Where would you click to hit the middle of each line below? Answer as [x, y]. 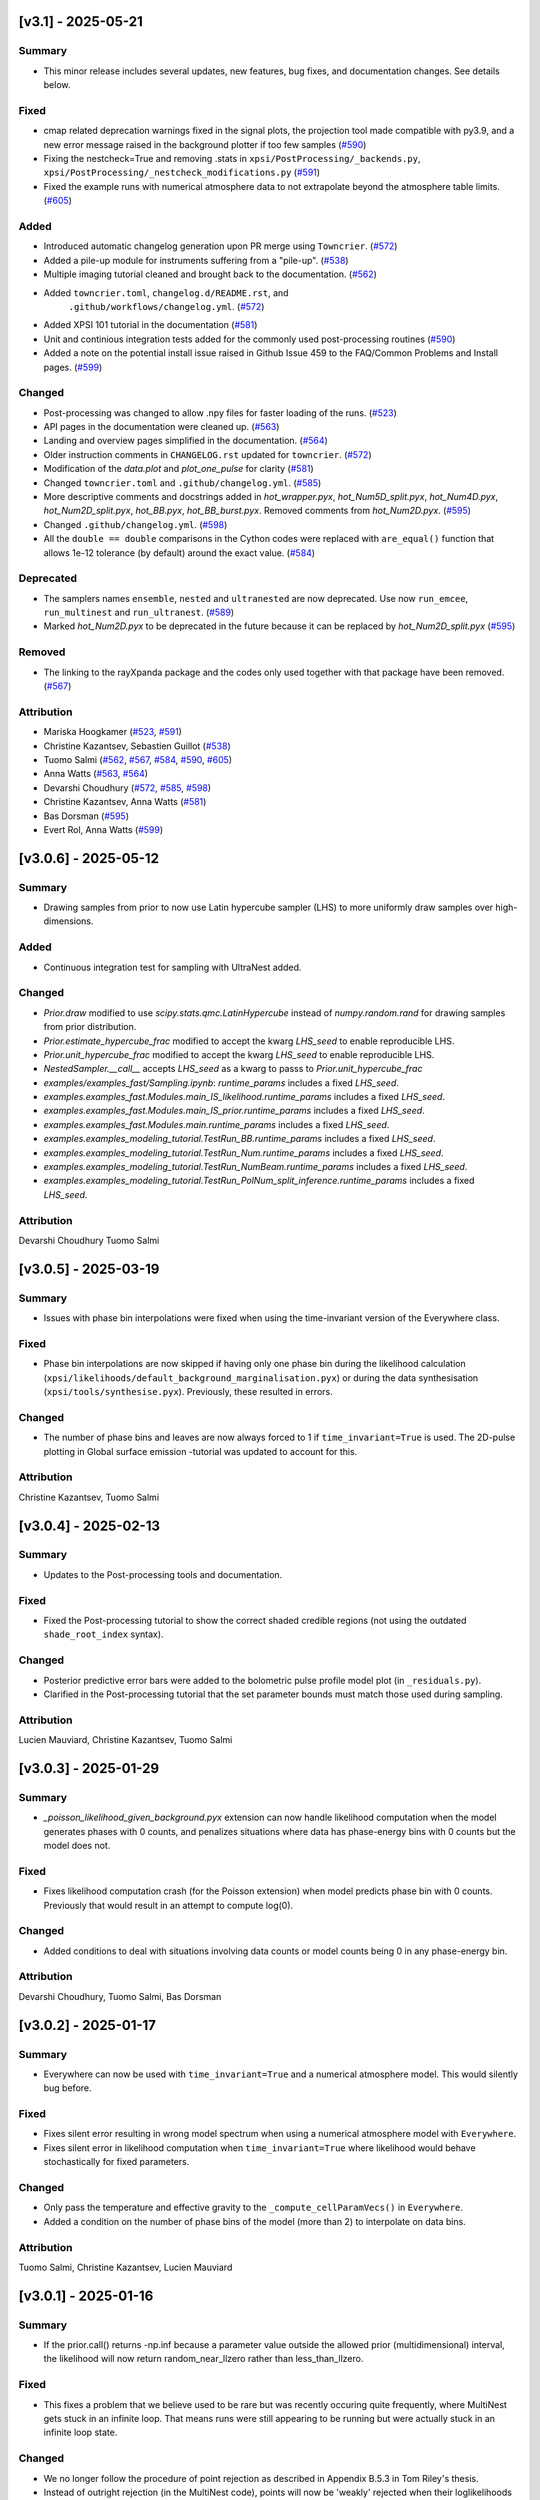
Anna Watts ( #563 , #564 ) [96, 774]
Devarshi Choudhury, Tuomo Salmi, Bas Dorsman [120, 1996]
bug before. [67, 2088]
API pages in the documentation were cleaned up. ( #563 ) [161, 427]
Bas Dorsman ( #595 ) [86, 816]
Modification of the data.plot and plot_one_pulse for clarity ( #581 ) [178, 469]
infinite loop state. [80, 2432]
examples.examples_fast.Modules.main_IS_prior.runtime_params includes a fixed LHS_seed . [234, 1111]
